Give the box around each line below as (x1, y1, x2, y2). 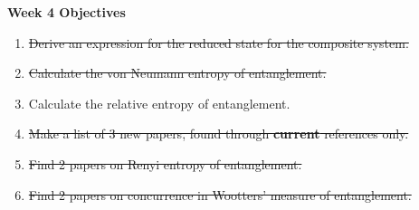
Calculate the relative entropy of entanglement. (28, 93, 290, 112)
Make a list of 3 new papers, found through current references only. (28, 124, 409, 143)
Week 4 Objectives (7, 3, 126, 21)
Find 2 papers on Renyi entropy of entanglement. (28, 154, 302, 173)
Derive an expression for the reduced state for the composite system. (28, 33, 409, 52)
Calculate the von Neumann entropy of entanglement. (28, 63, 327, 82)
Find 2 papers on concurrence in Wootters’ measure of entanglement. (28, 185, 412, 204)
